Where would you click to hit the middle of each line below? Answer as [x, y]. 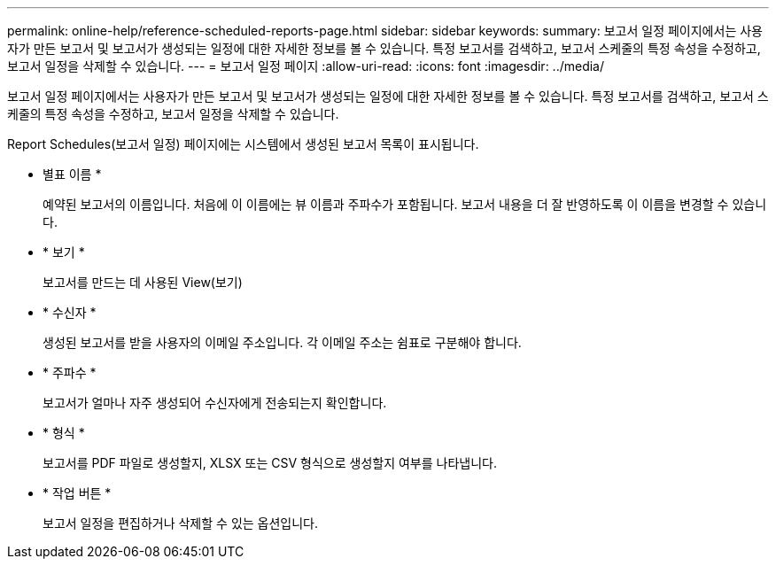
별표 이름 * [72, 174]
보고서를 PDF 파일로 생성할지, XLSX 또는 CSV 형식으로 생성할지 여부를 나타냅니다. [270, 463]
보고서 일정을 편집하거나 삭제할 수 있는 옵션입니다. [181, 523]
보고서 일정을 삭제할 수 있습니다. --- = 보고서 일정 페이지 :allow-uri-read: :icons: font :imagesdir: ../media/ [306, 66]
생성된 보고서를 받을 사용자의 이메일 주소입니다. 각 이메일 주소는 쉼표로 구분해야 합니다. [282, 342]
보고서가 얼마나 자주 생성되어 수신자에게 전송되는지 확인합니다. [215, 403]
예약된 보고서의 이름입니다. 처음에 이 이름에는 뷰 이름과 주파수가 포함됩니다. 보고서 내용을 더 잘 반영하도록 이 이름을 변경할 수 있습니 [405, 204]
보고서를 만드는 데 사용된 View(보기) [143, 282]
